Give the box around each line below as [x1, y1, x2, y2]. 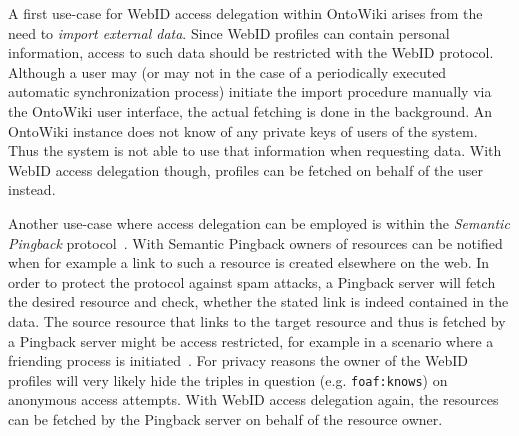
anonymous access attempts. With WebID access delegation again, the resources [8, 389, 499, 410]
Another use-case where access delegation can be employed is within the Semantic [8, 212, 510, 233]
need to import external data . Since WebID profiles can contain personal [8, 22, 450, 43]
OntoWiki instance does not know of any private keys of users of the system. [8, 120, 478, 141]
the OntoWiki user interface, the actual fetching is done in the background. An [8, 100, 493, 121]
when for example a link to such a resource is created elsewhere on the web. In [8, 252, 490, 273]
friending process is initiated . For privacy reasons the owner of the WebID [8, 350, 468, 371]
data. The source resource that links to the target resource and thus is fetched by [8, 310, 506, 331]
